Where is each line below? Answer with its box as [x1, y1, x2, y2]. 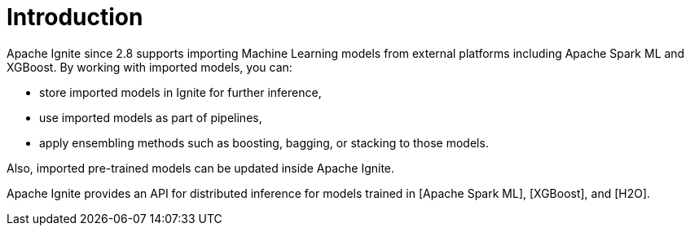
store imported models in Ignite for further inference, [39, 85, 322, 99]
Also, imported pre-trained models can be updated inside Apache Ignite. [7, 160, 395, 175]
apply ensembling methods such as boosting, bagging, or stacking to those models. [39, 135, 489, 150]
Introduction [7, 3, 143, 31]
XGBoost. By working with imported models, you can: [7, 59, 292, 74]
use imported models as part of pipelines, [39, 110, 262, 125]
